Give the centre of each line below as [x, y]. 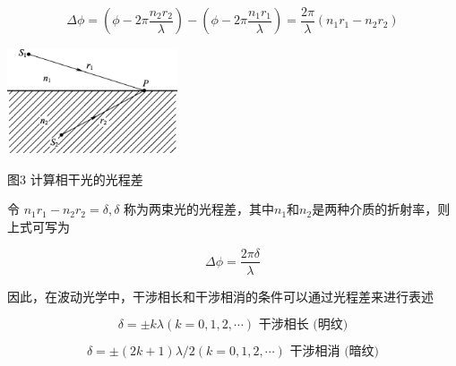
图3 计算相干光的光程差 [75, 179]
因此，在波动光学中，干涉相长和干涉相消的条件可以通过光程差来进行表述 [220, 296]
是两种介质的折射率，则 [381, 209]
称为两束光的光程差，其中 [199, 209]
